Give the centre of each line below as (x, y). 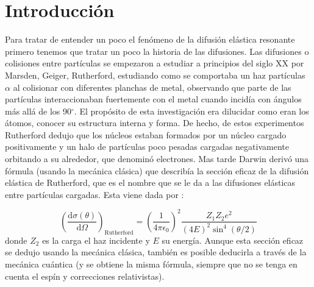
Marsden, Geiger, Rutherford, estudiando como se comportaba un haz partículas (155, 75)
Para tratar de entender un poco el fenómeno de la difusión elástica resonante (150, 39)
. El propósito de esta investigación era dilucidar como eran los (191, 111)
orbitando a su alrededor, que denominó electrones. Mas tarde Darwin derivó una (157, 159)
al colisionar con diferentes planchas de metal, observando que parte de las (152, 87)
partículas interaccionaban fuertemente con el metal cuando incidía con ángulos (153, 99)
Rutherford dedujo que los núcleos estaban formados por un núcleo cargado (146, 134)
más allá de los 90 (38, 111)
